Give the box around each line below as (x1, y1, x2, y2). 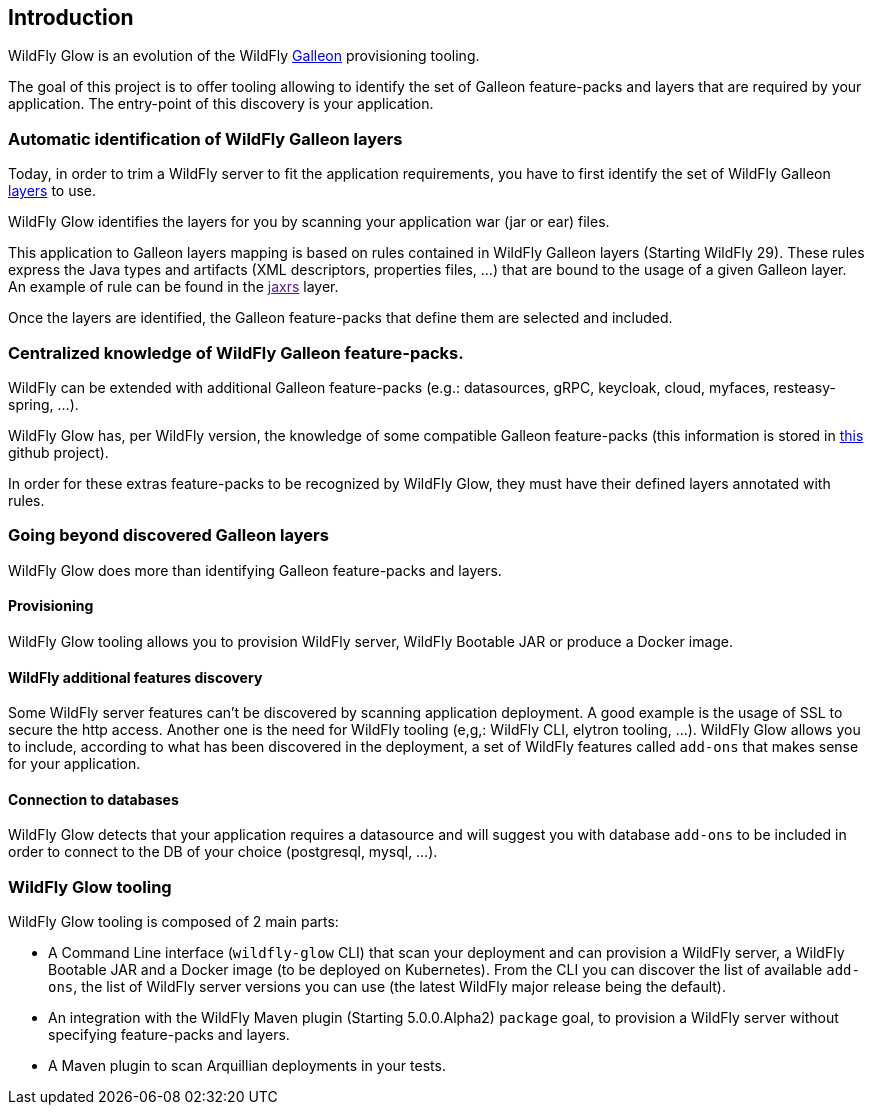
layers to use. (8, 182, 97, 200)
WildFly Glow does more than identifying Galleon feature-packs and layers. (8, 561, 502, 579)
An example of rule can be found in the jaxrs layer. (8, 278, 339, 296)
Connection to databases (8, 790, 179, 808)
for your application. (8, 755, 141, 773)
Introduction (8, 5, 134, 30)
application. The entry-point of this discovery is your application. (8, 95, 434, 113)
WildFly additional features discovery (8, 668, 263, 686)
